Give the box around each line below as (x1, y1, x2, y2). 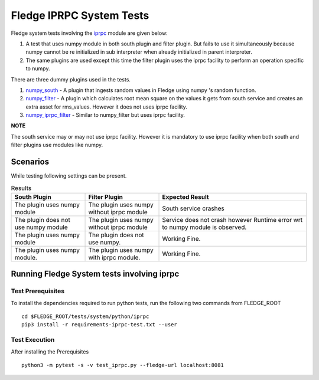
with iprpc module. (88, 253, 141, 261)
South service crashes (162, 204, 224, 212)
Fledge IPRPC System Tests (11, 9, 149, 22)
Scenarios (11, 157, 50, 167)
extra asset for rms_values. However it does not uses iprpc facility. (25, 103, 187, 110)
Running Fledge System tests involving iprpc (11, 269, 180, 279)
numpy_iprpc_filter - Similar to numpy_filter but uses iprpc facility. (25, 112, 185, 119)
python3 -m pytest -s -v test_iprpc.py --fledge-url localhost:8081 (21, 362, 224, 368)
